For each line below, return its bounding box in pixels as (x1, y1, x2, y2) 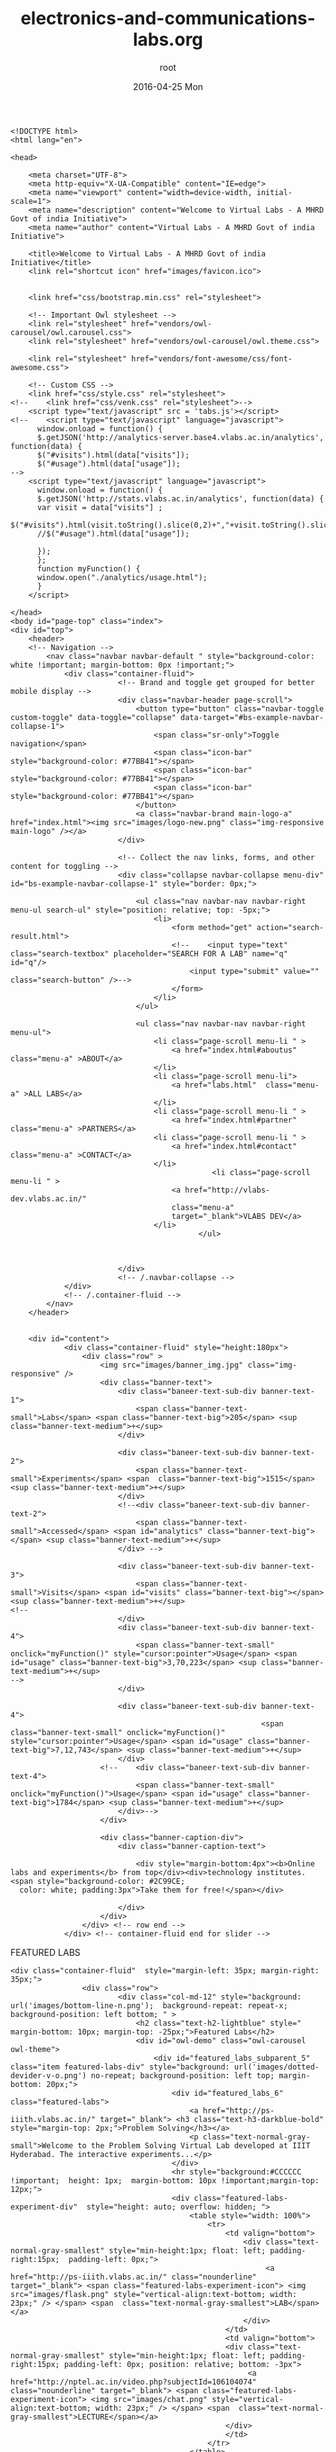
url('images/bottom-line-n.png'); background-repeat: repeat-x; (10, 2000, 288, 2011)
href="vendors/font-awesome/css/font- (131, 353, 293, 364)
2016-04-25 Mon (132, 80, 204, 92)
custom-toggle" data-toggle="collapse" (10, 712, 177, 722)
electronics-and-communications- (20, 7, 316, 30)
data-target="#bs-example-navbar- (180, 712, 325, 722)
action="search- (256, 922, 325, 932)
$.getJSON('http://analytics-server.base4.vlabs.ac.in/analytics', (36, 432, 325, 442)
